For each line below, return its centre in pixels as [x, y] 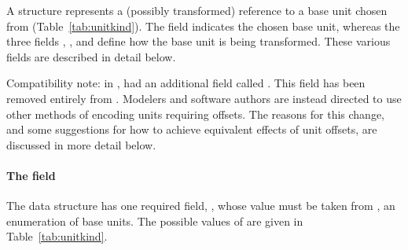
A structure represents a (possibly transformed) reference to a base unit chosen [197, 10]
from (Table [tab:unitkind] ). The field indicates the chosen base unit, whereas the [203, 26]
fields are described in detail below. [91, 56]
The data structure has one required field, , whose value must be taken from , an [201, 206]
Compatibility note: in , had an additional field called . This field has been [186, 83]
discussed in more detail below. [81, 144]
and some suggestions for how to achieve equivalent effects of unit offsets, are [192, 129]
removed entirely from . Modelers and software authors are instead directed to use [204, 98]
